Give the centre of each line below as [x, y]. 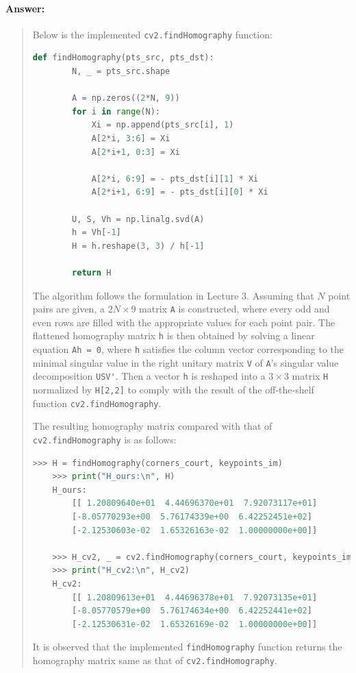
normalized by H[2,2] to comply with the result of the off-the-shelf [173, 390]
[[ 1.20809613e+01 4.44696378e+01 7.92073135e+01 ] [195, 597]
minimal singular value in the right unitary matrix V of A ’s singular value [186, 362]
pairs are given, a [68, 309]
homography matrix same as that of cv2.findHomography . [155, 660]
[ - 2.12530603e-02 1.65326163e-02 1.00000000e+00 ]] [195, 530]
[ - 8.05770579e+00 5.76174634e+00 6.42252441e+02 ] [192, 611]
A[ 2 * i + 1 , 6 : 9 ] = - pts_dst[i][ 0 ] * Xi [180, 192]
